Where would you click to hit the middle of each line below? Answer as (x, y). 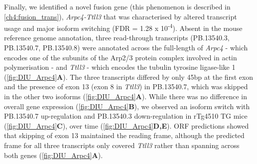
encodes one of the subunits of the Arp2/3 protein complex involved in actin (121, 57)
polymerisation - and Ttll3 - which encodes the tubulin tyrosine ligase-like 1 (120, 67)
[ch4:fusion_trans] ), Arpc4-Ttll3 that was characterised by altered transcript (121, 16)
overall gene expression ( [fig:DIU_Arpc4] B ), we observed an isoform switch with (127, 106)
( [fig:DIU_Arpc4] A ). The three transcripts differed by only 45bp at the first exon (129, 77)
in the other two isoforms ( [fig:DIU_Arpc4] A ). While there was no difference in (126, 96)
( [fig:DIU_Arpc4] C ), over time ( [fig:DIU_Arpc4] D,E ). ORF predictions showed (127, 125)
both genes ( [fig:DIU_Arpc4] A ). (54, 155)
